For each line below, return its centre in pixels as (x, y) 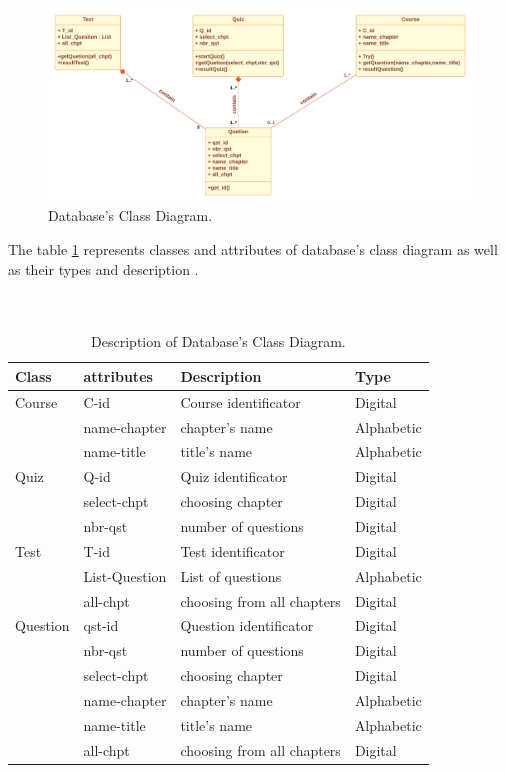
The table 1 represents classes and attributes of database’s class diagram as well (253, 248)
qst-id (101, 625)
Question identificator (247, 625)
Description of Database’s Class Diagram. (218, 341)
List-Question (125, 575)
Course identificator (240, 401)
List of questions (231, 575)
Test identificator (232, 550)
